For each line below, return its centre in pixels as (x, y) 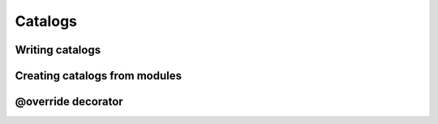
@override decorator (69, 102)
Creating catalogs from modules (99, 76)
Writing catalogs (58, 50)
